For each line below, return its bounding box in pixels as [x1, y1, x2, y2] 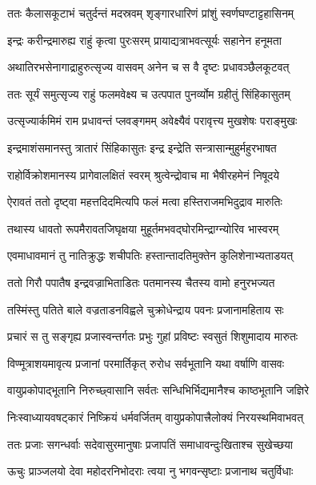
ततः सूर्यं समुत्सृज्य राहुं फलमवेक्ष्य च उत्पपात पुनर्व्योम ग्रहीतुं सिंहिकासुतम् [7, 85, 290, 102]
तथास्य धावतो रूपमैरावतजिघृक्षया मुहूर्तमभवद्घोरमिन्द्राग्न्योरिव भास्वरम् [7, 220, 279, 236]
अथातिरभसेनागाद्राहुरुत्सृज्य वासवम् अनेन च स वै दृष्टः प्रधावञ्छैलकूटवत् [7, 59, 290, 75]
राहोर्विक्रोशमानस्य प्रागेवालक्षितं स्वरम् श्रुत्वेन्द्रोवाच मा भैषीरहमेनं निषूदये [7, 166, 280, 183]
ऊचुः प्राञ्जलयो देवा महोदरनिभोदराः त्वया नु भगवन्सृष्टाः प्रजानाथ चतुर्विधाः [7, 463, 294, 479]
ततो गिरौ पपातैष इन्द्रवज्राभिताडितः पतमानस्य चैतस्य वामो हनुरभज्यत [7, 273, 275, 290]
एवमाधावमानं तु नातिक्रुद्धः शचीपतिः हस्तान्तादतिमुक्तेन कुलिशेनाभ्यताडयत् [7, 247, 294, 264]
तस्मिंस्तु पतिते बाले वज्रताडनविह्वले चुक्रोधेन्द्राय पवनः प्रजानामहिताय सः [7, 301, 284, 317]
